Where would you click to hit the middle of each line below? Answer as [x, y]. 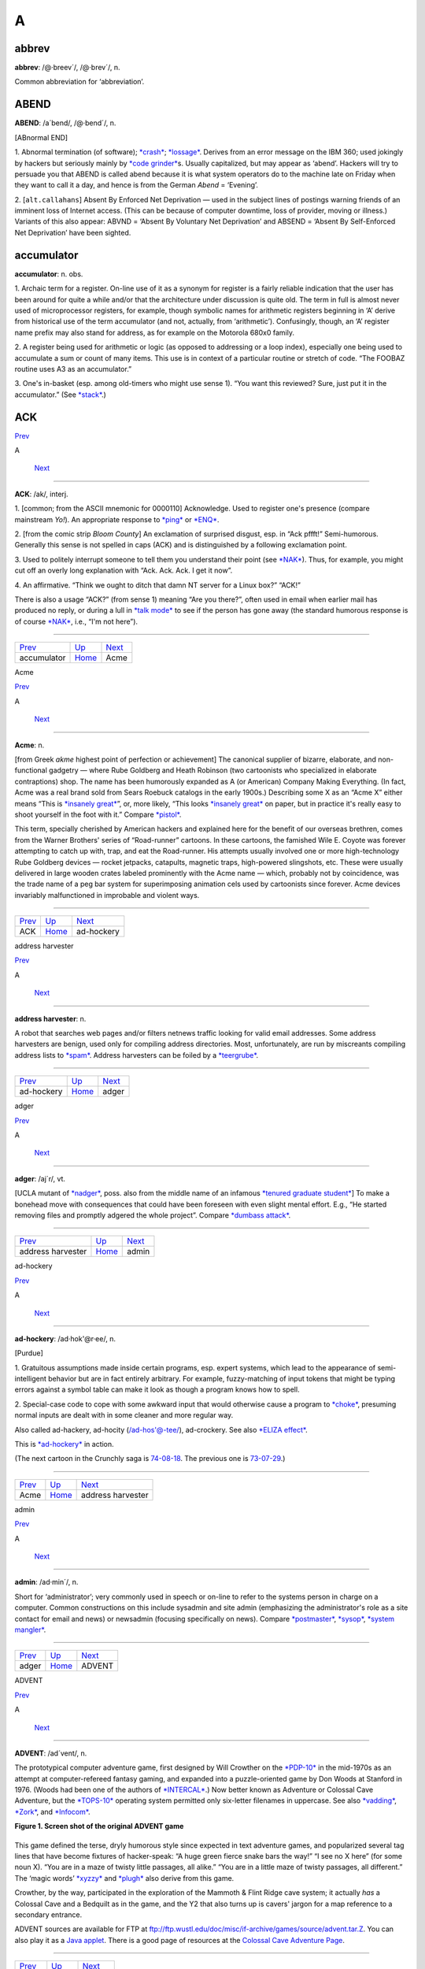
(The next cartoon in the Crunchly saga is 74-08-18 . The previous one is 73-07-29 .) [150, 1459]
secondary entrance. [48, 1915]
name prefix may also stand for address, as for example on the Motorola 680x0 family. [155, 332]
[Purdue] [29, 1353]
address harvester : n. [50, 1018]
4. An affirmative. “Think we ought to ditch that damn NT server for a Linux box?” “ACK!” [157, 585]
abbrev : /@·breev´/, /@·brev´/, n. [67, 68]
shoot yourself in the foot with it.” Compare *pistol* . [98, 814]
